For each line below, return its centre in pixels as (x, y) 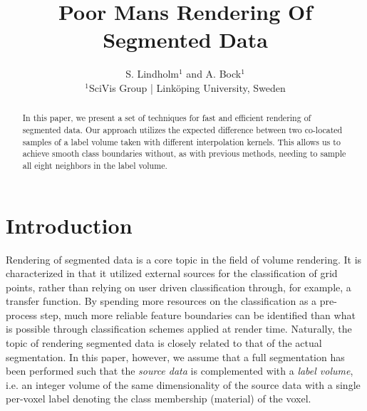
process (22, 314)
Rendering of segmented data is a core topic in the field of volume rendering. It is (184, 259)
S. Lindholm (153, 74)
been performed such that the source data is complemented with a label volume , (180, 371)
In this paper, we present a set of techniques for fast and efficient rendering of (167, 118)
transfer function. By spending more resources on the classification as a (161, 301)
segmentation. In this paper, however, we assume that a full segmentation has (175, 357)
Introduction (69, 225)
